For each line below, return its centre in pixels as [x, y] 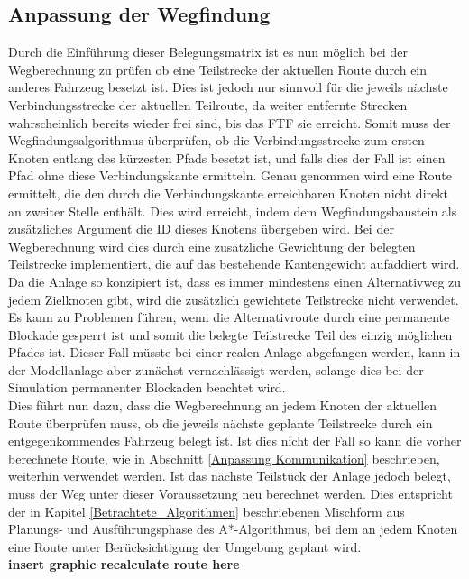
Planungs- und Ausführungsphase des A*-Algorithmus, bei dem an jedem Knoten [233, 529]
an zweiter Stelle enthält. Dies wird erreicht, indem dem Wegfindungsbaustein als [233, 211]
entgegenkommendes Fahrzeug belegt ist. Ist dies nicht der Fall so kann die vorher [235, 441]
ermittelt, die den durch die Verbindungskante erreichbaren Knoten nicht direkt [229, 193]
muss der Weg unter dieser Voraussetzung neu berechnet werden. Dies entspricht [230, 494]
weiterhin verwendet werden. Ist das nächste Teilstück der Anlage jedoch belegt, [230, 476]
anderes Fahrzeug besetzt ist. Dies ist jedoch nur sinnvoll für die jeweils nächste [228, 87]
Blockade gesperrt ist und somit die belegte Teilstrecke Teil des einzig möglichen [230, 334]
